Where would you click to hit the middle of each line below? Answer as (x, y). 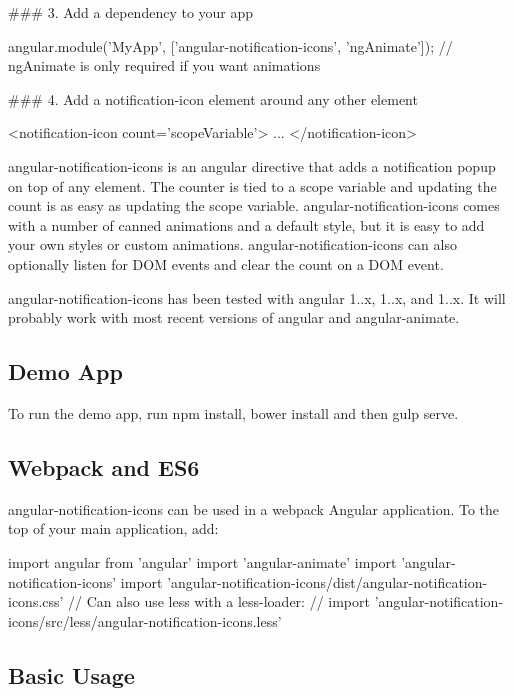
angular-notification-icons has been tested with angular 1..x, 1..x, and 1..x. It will (257, 297)
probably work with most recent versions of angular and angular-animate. (234, 317)
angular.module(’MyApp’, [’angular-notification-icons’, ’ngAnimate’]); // (230, 45)
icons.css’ (36, 601)
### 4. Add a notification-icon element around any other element (213, 98)
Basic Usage (71, 674)
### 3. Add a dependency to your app (131, 12)
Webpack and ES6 (104, 466)
